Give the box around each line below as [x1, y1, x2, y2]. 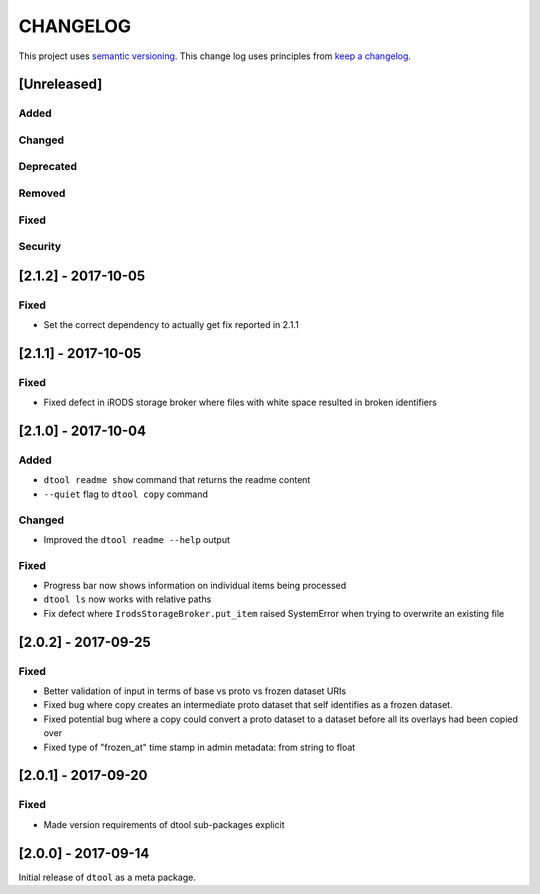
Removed [18, 186, 66, 200]
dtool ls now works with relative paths [43, 593, 212, 605]
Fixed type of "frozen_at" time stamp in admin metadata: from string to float [43, 741, 356, 753]
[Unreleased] [18, 76, 103, 93]
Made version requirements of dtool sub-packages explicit [43, 818, 285, 830]
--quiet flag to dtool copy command [43, 488, 209, 500]
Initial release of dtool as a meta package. [18, 871, 197, 883]
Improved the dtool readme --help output [43, 533, 230, 545]
